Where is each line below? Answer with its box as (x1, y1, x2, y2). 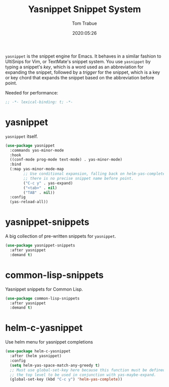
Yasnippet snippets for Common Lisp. (5, 286, 83, 292)
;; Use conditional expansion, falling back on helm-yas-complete (23, 171, 165, 176)
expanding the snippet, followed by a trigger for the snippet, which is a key (5, 69, 160, 75)
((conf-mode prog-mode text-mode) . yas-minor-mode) (10, 157, 123, 162)
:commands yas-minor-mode (10, 148, 64, 153)
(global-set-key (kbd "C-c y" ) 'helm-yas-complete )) (10, 377, 123, 382)
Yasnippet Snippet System (28, 4, 141, 15)
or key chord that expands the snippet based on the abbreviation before (5, 74, 154, 80)
